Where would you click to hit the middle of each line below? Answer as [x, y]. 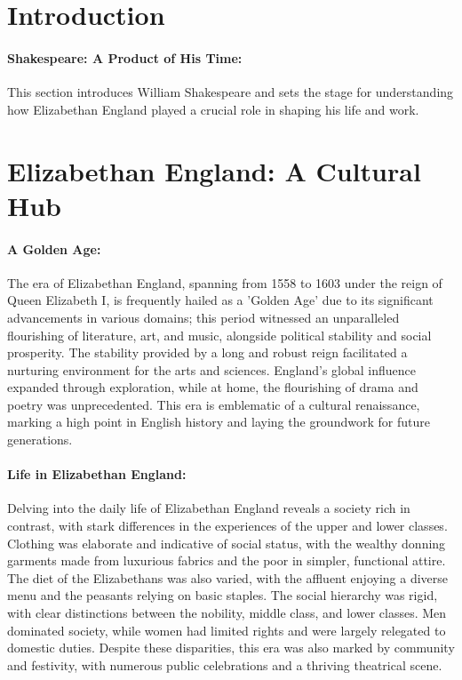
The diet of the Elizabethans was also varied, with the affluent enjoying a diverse [228, 577]
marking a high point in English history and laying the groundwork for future [219, 422]
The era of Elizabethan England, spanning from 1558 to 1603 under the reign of [225, 282]
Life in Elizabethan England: [97, 474]
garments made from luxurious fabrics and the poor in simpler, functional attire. [227, 560]
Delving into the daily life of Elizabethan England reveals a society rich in [209, 508]
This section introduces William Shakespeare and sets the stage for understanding [231, 92]
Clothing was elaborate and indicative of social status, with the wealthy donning [227, 543]
